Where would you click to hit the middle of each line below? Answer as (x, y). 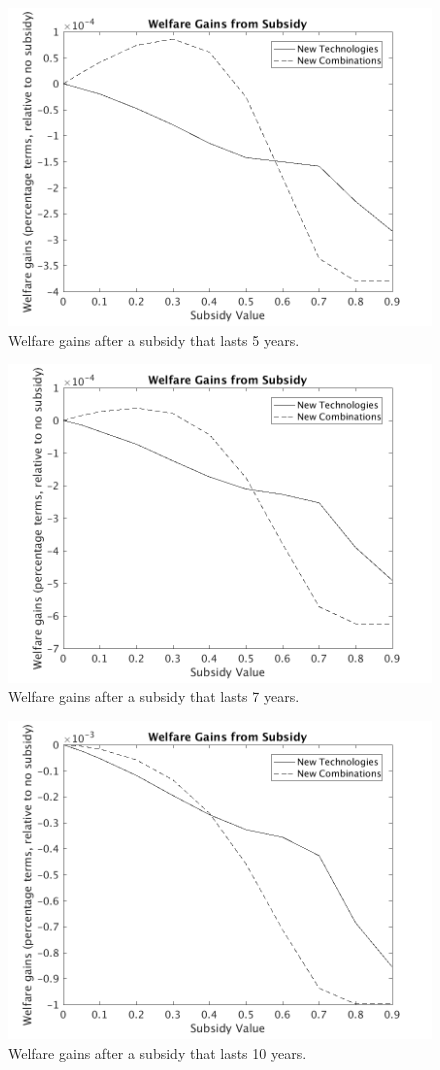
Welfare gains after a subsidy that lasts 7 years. (154, 696)
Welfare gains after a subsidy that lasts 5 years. (154, 339)
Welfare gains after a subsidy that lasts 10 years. (157, 1052)
